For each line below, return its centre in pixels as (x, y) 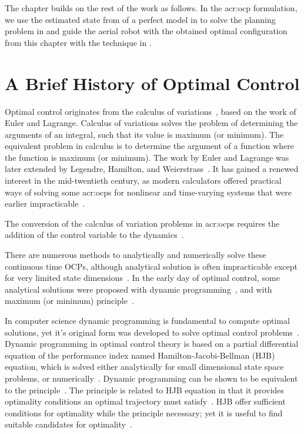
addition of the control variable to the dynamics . (94, 235)
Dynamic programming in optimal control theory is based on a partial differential (152, 344)
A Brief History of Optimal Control (152, 83)
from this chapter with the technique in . (78, 42)
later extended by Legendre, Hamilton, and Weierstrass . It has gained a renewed (152, 169)
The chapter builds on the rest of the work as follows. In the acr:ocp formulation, (151, 8)
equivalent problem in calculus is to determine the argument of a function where (149, 146)
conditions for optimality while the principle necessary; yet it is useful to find (144, 413)
